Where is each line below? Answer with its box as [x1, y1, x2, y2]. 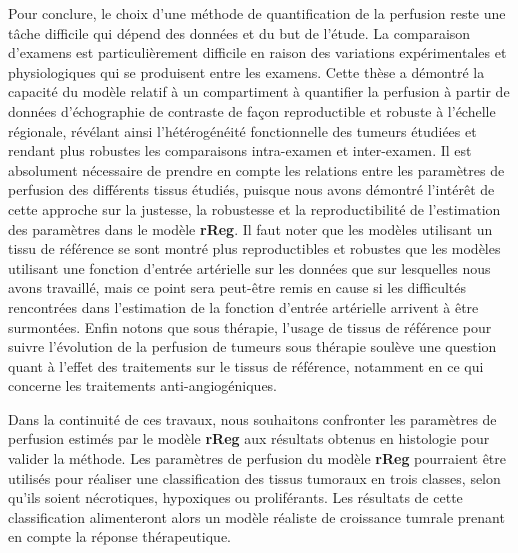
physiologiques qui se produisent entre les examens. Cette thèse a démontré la [8, 61, 485, 82]
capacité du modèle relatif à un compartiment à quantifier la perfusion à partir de [8, 81, 510, 102]
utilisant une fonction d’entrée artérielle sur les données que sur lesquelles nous [8, 257, 491, 278]
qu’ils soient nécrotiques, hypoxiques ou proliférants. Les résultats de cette [8, 487, 463, 508]
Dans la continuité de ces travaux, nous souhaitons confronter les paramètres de [8, 408, 497, 429]
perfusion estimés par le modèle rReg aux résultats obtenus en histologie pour [8, 428, 490, 449]
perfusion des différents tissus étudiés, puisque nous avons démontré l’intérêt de [8, 179, 495, 200]
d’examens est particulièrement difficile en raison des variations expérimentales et [8, 42, 507, 63]
